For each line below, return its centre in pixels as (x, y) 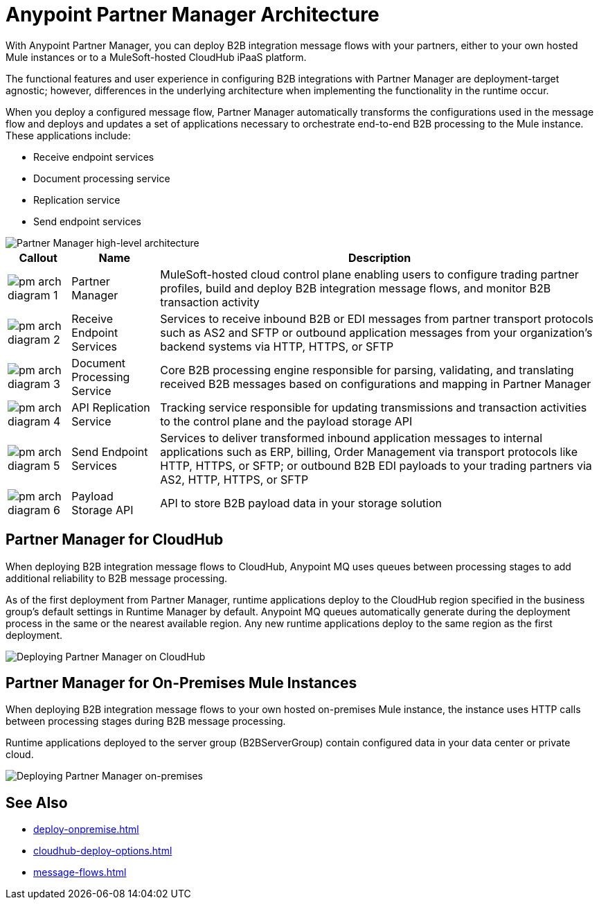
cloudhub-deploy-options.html (103, 851)
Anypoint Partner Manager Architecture (193, 15)
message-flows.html (80, 872)
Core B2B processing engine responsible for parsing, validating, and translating (367, 370)
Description (379, 257)
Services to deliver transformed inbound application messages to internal (351, 438)
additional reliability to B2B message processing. (117, 578)
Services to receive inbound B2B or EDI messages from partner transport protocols (377, 318)
